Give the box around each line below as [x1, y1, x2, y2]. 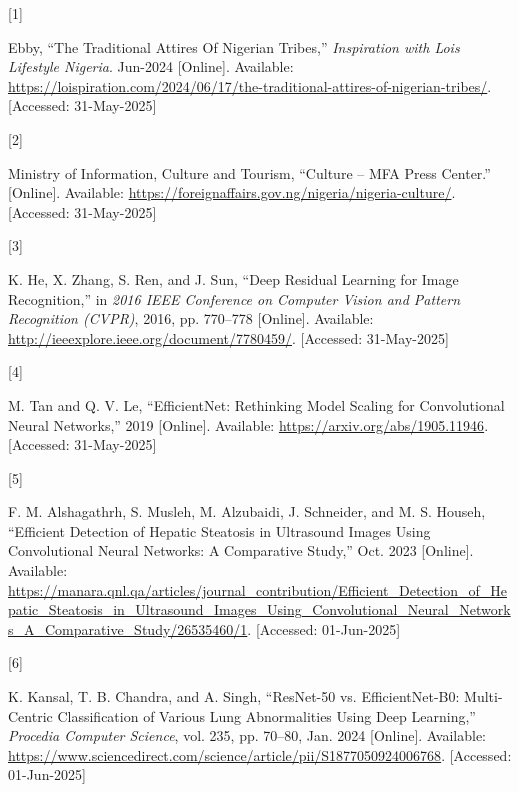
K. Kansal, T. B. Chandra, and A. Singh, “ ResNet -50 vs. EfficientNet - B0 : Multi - [8, 686, 503, 707]
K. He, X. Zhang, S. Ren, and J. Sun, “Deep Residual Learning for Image [8, 268, 459, 289]
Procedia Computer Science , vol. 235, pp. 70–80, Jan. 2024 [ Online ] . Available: [8, 725, 486, 746]
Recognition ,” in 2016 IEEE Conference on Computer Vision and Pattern [8, 288, 461, 309]
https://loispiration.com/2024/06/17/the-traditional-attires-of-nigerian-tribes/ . [8, 75, 492, 96]
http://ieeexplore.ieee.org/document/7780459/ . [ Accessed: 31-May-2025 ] [8, 327, 449, 348]
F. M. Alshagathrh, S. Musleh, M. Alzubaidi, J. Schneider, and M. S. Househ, [8, 501, 486, 522]
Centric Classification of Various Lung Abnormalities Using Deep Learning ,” [8, 705, 476, 726]
